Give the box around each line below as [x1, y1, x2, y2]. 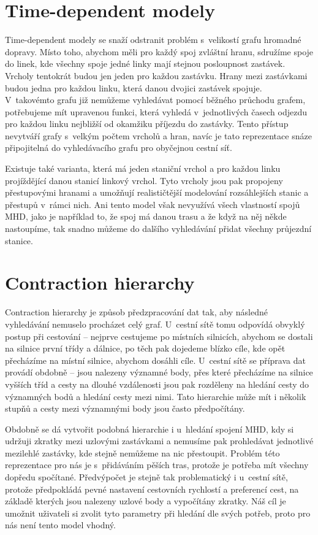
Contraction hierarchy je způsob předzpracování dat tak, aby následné [5, 306, 268, 318]
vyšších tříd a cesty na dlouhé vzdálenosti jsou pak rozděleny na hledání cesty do [5, 377, 309, 390]
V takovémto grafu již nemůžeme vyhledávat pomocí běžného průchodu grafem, [5, 93, 306, 106]
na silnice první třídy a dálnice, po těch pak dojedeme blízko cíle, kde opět [5, 342, 286, 355]
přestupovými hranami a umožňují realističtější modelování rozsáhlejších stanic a [5, 186, 309, 199]
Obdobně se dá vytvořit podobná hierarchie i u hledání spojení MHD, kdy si [5, 422, 294, 435]
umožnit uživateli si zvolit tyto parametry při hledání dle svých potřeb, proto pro [5, 506, 311, 519]
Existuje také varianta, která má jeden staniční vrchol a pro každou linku [5, 162, 281, 175]
